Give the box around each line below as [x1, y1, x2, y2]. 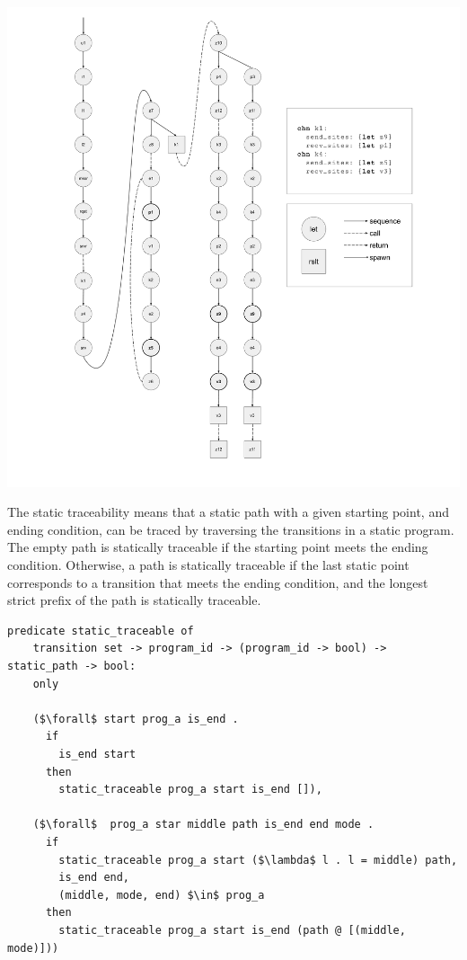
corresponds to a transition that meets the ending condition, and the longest [7, 573, 428, 591]
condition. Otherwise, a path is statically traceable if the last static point [7, 556, 410, 574]
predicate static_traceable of [7, 624, 194, 637]
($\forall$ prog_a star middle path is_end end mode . [32, 818, 374, 831]
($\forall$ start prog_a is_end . [32, 712, 239, 725]
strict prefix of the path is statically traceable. [7, 591, 261, 609]
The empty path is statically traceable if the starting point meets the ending [7, 538, 428, 556]
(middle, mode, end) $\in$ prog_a [58, 888, 265, 902]
